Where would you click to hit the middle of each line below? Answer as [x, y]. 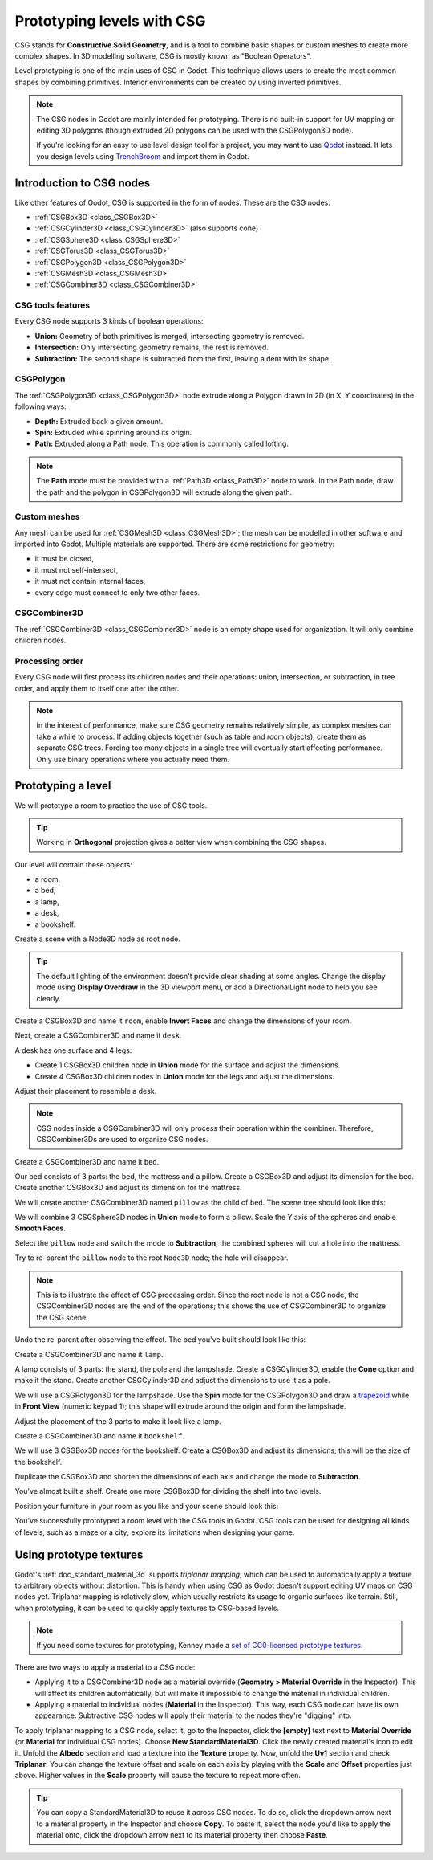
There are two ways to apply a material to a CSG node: [105, 1667]
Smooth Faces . [40, 1228]
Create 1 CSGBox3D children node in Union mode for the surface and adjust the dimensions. [188, 1065]
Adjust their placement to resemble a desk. [86, 1091]
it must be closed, [64, 559]
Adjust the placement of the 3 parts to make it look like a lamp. [118, 1421]
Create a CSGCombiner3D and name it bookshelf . [99, 1436]
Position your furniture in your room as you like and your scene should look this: [147, 1506]
